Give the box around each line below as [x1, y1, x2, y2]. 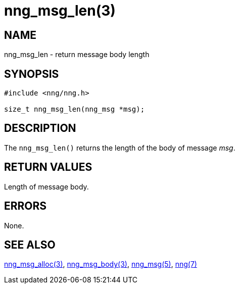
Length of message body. [4, 182, 89, 191]
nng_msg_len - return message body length [4, 50, 150, 59]
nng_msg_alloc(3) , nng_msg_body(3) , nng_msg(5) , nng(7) [4, 260, 197, 269]
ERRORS [4, 200, 47, 213]
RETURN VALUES [4, 161, 92, 174]
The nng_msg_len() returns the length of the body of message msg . [4, 143, 235, 152]
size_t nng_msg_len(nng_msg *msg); [4, 105, 145, 114]
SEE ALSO [4, 238, 56, 251]
